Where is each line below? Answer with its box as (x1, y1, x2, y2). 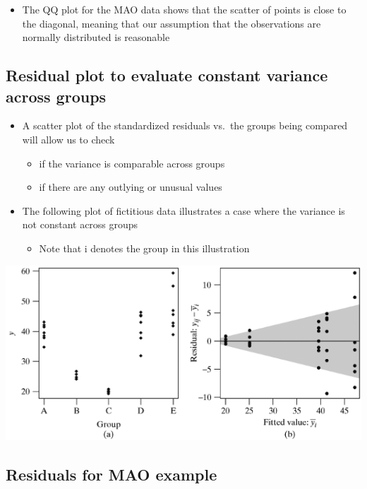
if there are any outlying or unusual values (39, 179, 222, 194)
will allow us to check (22, 131, 115, 146)
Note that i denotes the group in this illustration (39, 240, 250, 255)
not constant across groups (22, 217, 138, 232)
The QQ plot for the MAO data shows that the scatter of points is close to (22, 2, 347, 16)
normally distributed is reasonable (22, 30, 170, 45)
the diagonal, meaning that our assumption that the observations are (22, 16, 321, 30)
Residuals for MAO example (6, 464, 217, 485)
